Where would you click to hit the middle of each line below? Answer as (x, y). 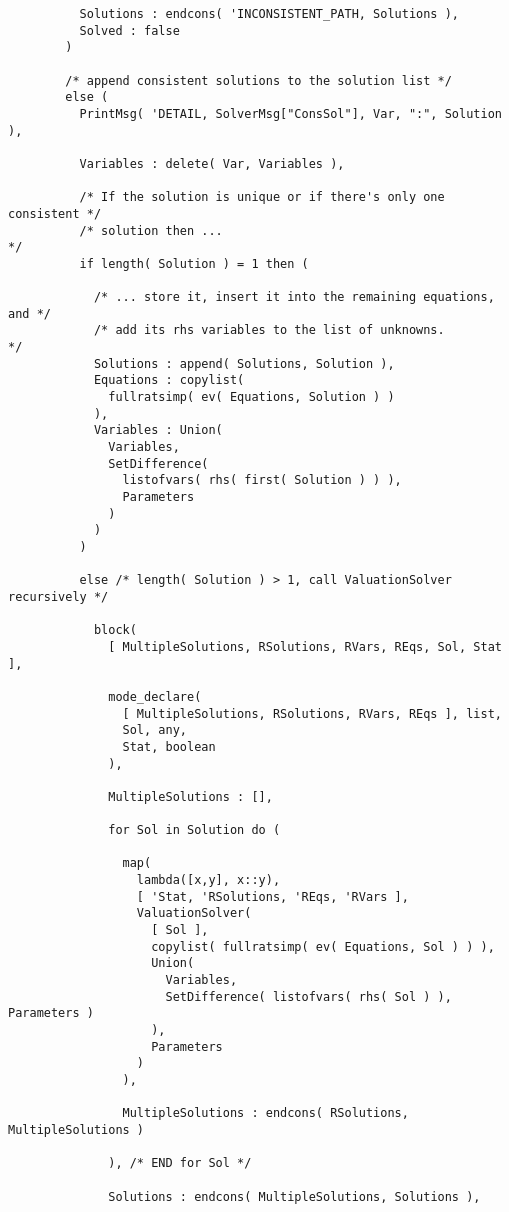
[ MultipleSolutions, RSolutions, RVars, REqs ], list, (312, 713)
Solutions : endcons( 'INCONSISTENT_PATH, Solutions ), (269, 14)
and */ (29, 313)
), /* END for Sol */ (180, 1163)
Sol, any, (154, 730)
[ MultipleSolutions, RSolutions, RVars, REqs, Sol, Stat (305, 646)
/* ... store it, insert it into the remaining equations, (294, 297)
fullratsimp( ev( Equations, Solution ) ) (251, 397)
